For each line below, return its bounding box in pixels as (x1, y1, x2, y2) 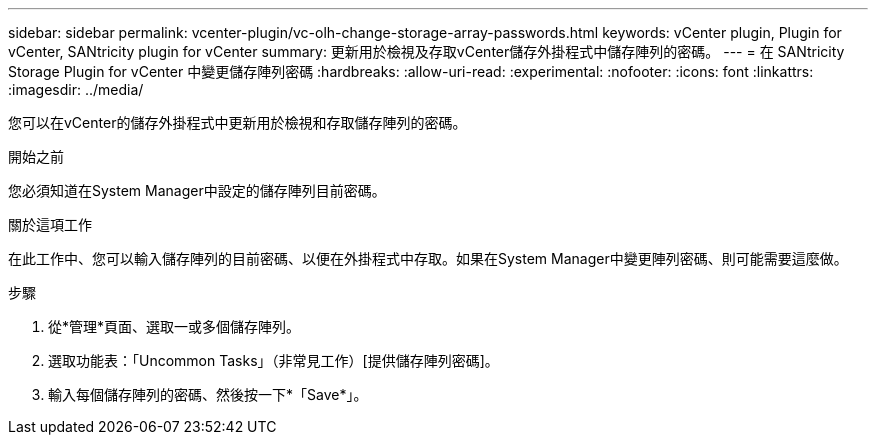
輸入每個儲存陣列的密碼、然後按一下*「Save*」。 (48, 386, 368, 403)
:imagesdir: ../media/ (8, 81, 144, 98)
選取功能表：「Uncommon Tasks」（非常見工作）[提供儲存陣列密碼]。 (48, 352, 499, 369)
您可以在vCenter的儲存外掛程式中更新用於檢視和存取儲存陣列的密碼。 (8, 114, 467, 131)
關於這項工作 (8, 216, 92, 233)
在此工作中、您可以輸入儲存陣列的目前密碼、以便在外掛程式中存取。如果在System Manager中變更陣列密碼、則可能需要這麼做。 (8, 250, 848, 267)
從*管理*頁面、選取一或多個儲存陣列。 (48, 318, 301, 335)
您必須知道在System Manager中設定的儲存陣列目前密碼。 (8, 182, 386, 199)
